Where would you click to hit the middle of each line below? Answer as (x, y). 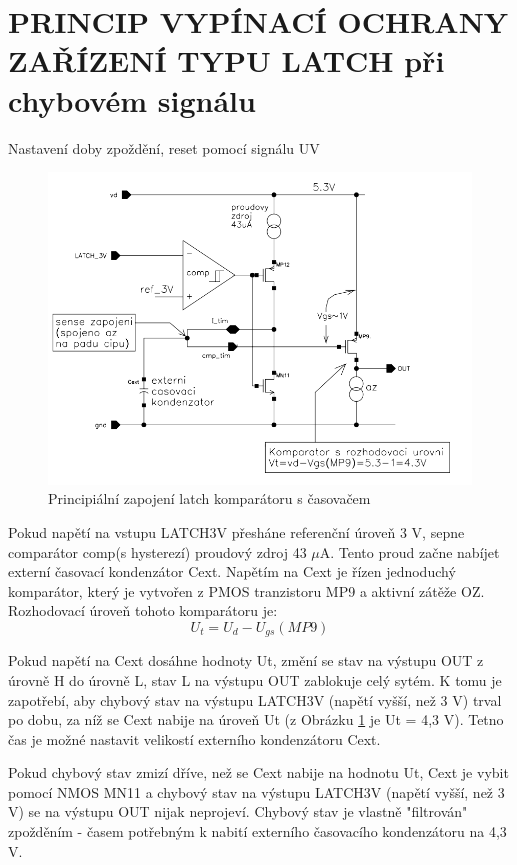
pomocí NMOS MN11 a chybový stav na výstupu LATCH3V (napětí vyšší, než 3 (256, 791)
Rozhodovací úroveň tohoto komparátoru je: (143, 610)
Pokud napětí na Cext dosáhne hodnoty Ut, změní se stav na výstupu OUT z (246, 660)
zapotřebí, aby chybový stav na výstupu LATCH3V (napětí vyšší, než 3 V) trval (255, 699)
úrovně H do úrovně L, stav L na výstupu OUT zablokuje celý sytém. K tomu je (255, 679)
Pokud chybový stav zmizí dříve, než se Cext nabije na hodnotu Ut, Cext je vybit (258, 772)
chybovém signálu (132, 99)
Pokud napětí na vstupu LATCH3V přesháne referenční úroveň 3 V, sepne (236, 531)
